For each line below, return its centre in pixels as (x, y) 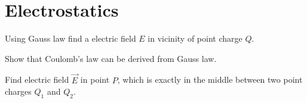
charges (18, 91)
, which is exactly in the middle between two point (210, 79)
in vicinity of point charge (195, 38)
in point (95, 79)
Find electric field (37, 79)
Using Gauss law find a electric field (70, 38)
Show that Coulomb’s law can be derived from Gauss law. (111, 58)
